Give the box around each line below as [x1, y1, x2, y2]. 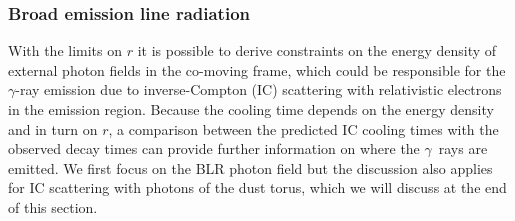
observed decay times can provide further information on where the [8, 138, 420, 159]
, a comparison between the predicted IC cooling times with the [108, 118, 499, 139]
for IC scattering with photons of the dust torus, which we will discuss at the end [8, 177, 507, 198]
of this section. [8, 196, 98, 217]
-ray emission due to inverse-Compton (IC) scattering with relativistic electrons [15, 79, 502, 100]
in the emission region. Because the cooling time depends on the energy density [8, 99, 494, 119]
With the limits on [8, 40, 123, 61]
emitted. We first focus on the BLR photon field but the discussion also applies [8, 157, 493, 178]
